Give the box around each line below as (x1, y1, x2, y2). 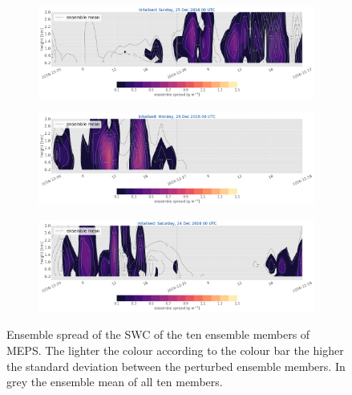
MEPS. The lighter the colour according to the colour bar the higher (6, 342, 344, 359)
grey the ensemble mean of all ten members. (6, 373, 223, 390)
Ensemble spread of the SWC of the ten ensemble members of (6, 326, 310, 343)
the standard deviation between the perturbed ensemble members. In (6, 357, 346, 374)
